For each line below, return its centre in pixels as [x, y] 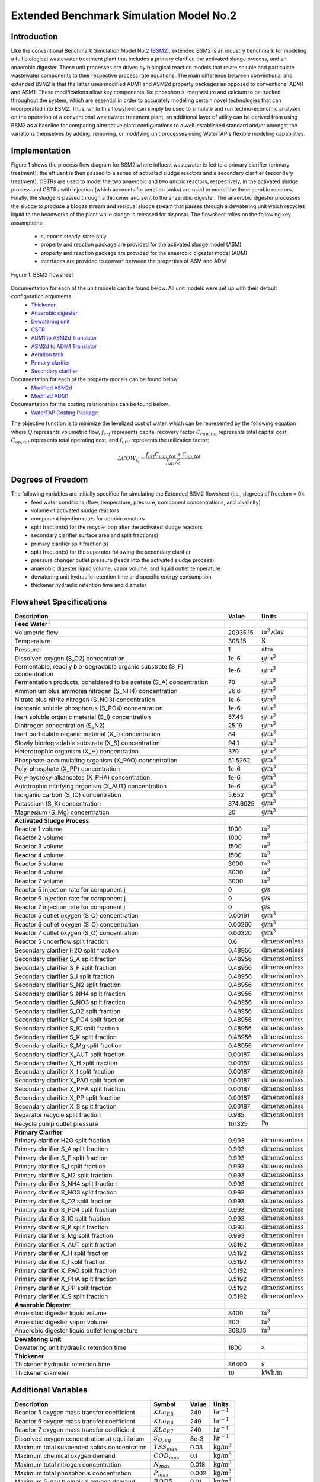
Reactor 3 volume [39, 847]
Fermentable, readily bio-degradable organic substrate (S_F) [99, 666]
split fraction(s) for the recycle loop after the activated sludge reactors [117, 527]
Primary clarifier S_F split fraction [61, 1158]
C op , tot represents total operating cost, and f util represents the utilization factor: [110, 440]
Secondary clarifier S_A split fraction [65, 959]
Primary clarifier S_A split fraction [61, 1149]
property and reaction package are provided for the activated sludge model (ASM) [141, 245]
